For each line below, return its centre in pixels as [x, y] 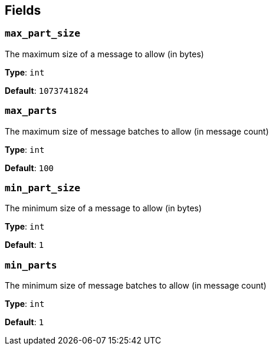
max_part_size [43, 34]
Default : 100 [29, 168]
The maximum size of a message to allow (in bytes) [104, 54]
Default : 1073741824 [47, 90]
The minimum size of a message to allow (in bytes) [103, 208]
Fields [23, 10]
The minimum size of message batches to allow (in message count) [136, 286]
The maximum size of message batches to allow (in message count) [137, 131]
